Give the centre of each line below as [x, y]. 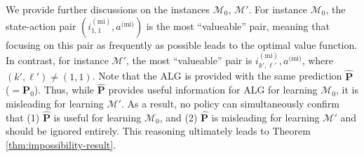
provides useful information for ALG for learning [213, 90]
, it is [348, 90]
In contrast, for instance [57, 60]
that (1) [23, 117]
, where [318, 60]
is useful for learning [97, 117]
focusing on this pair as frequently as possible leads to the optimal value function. [182, 44]
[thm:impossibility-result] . [61, 145]
